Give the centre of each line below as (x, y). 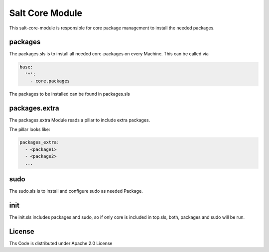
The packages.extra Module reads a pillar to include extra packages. (80, 120)
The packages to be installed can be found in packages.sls (70, 94)
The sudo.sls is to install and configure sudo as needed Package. (76, 191)
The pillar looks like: (30, 129)
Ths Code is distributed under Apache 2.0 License (61, 243)
